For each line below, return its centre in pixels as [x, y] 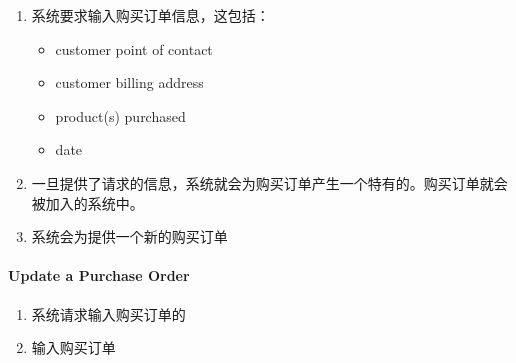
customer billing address [129, 82]
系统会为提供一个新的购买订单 [129, 236]
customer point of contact [134, 48]
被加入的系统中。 [87, 202]
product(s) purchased [120, 115]
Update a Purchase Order [99, 275]
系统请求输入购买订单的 [108, 313]
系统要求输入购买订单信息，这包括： [150, 15]
